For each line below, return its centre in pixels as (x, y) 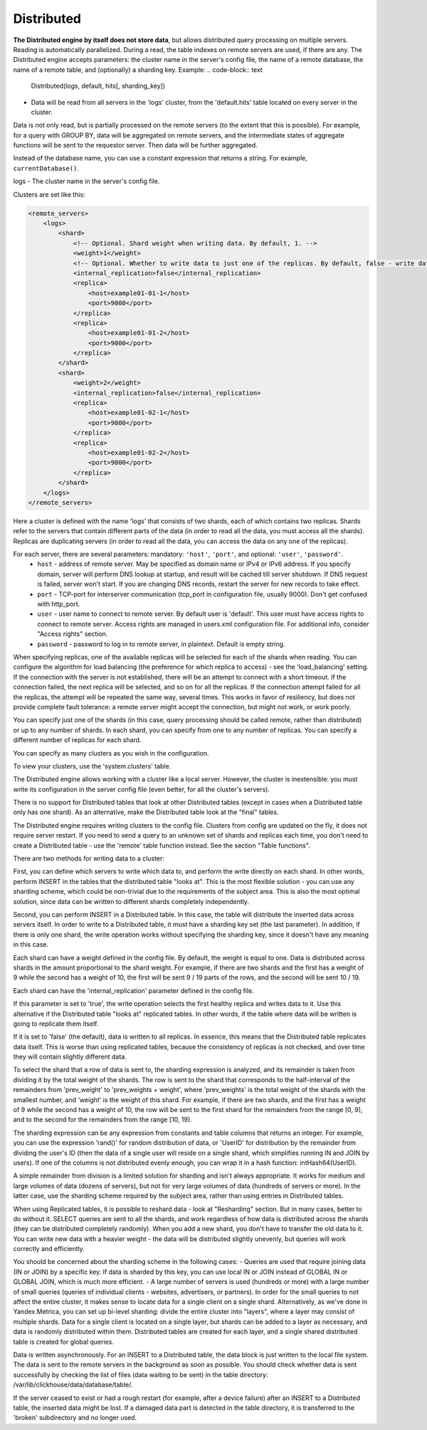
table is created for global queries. (63, 1342)
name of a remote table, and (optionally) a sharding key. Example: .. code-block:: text (138, 70)
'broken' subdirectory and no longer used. (75, 1418)
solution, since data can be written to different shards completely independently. (131, 901)
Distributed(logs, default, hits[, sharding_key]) (98, 86)
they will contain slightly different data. (70, 1057)
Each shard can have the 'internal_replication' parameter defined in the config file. (133, 990)
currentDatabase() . (46, 168)
